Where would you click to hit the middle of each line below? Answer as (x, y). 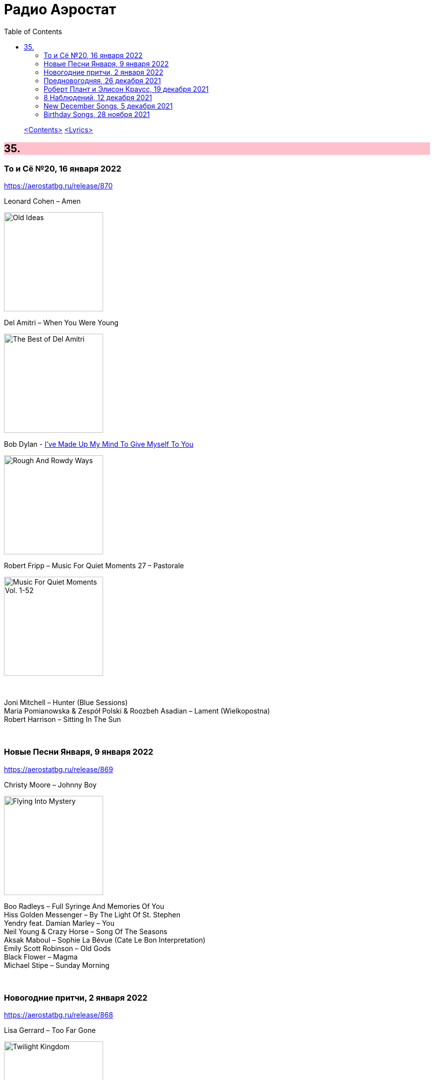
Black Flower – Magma (41, 957)
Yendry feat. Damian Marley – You (59, 923)
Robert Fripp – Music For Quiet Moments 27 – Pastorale (94, 565)
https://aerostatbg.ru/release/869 (59, 769)
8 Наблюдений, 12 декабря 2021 (98, 97)
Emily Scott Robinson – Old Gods (57, 948)
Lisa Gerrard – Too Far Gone (50, 1030)
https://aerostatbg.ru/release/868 (59, 1015)
